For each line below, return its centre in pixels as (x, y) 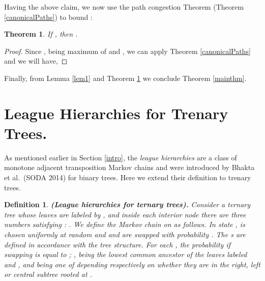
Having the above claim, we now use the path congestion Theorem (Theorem (124, 7)
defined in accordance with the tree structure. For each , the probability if (117, 244)
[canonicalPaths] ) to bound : (48, 17)
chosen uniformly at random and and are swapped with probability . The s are (125, 234)
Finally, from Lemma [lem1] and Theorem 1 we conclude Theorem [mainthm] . (125, 78)
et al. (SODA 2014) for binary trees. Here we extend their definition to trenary (128, 177)
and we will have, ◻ (36, 61)
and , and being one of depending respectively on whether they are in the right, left (132, 264)
